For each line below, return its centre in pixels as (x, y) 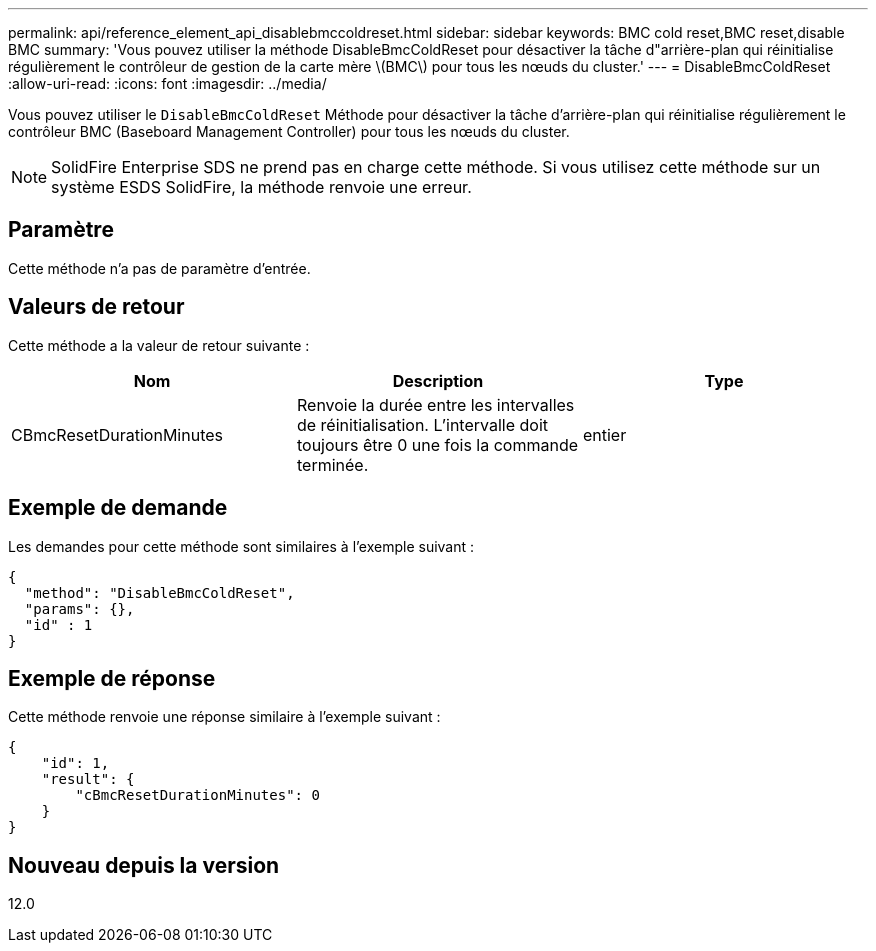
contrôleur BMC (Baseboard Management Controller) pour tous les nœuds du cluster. (289, 131)
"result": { (88, 779)
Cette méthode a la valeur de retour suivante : (159, 345)
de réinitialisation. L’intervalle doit (422, 424)
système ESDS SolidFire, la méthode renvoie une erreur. (261, 187)
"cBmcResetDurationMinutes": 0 (197, 795)
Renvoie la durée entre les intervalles (435, 404)
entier (604, 434)
